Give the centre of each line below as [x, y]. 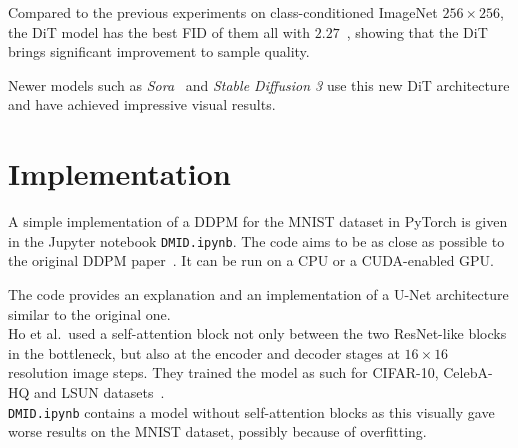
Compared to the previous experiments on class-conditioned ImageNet [223, 12]
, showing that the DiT [417, 31]
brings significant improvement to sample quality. [159, 51]
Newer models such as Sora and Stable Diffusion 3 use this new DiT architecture [259, 84]
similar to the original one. [89, 313]
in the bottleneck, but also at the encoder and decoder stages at [204, 352]
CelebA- [468, 372]
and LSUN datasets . [99, 391]
